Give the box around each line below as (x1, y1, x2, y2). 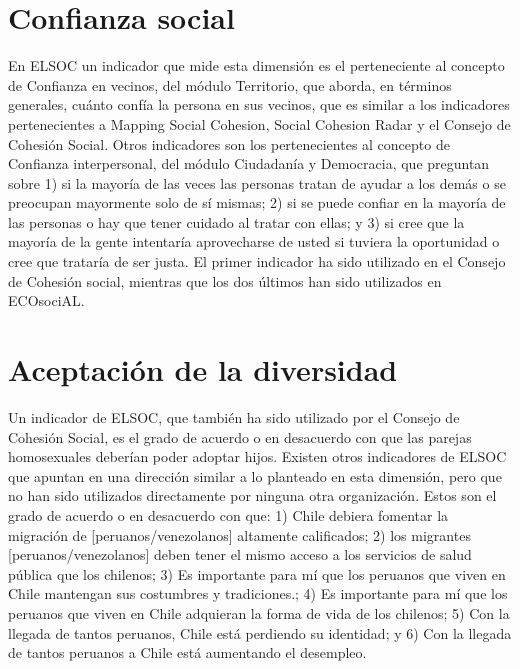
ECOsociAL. (8, 290, 85, 311)
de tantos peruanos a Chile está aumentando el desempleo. (8, 642, 367, 663)
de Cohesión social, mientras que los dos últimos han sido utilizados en (8, 270, 442, 291)
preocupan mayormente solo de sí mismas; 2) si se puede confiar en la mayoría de (8, 192, 506, 213)
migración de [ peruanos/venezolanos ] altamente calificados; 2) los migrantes (8, 524, 471, 545)
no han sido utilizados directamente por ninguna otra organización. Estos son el (8, 485, 497, 506)
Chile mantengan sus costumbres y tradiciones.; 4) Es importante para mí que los (8, 583, 508, 604)
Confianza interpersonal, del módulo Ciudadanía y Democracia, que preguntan (8, 153, 490, 174)
